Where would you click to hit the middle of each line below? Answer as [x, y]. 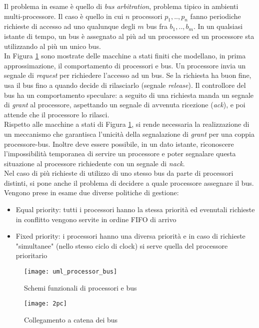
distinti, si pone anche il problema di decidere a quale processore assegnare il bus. [129, 182]
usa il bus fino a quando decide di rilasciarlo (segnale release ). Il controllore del [125, 85]
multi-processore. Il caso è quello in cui [64, 16]
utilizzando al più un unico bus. [52, 46]
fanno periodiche [215, 16]
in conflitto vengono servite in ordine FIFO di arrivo [96, 219]
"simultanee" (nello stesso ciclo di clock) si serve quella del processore [122, 245]
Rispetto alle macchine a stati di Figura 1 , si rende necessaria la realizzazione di [127, 124]
